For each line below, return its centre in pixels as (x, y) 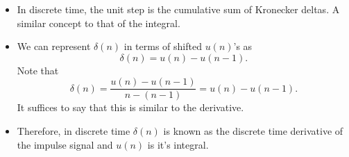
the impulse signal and (65, 144)
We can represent (54, 46)
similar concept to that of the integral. (99, 23)
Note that (38, 70)
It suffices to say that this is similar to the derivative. (130, 107)
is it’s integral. (178, 144)
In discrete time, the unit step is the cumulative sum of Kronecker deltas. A (178, 9)
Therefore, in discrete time (74, 131)
